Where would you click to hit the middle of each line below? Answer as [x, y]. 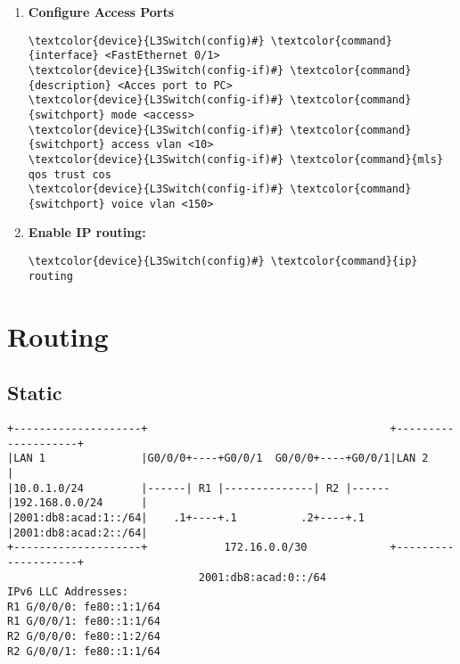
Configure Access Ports [101, 12]
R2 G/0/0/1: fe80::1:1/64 [84, 651]
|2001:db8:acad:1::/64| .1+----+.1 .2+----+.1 [186, 517]
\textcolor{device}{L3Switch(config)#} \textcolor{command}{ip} [223, 262]
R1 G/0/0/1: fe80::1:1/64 [84, 622]
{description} [70, 85]
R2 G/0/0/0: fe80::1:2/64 [84, 637]
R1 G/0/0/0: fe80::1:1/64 [84, 607]
